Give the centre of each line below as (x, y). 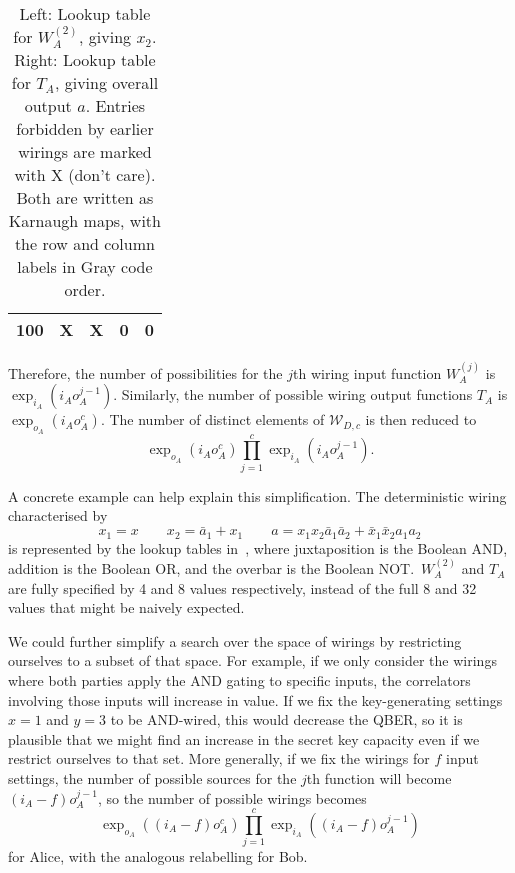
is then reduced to (421, 419)
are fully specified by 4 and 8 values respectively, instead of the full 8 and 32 (242, 587)
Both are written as (85, 198)
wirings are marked (85, 152)
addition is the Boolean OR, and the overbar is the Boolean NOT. (211, 568)
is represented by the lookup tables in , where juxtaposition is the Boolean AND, (258, 547)
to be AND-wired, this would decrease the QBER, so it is (286, 719)
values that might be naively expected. (126, 607)
